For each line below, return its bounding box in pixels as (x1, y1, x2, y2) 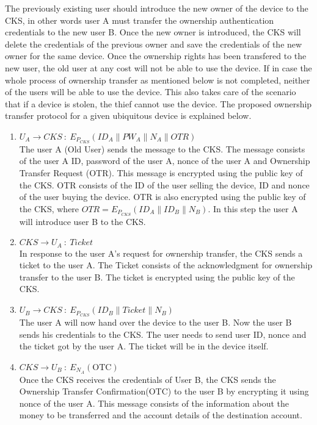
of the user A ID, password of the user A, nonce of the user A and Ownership (19, 154, 310, 167)
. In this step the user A (208, 202, 298, 215)
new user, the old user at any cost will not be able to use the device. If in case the (5, 61, 312, 74)
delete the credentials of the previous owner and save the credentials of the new (5, 37, 302, 50)
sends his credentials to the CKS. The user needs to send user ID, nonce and (19, 327, 307, 340)
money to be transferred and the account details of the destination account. (19, 409, 302, 421)
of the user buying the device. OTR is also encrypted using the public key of (19, 190, 306, 203)
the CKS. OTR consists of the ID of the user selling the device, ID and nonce (19, 178, 310, 191)
